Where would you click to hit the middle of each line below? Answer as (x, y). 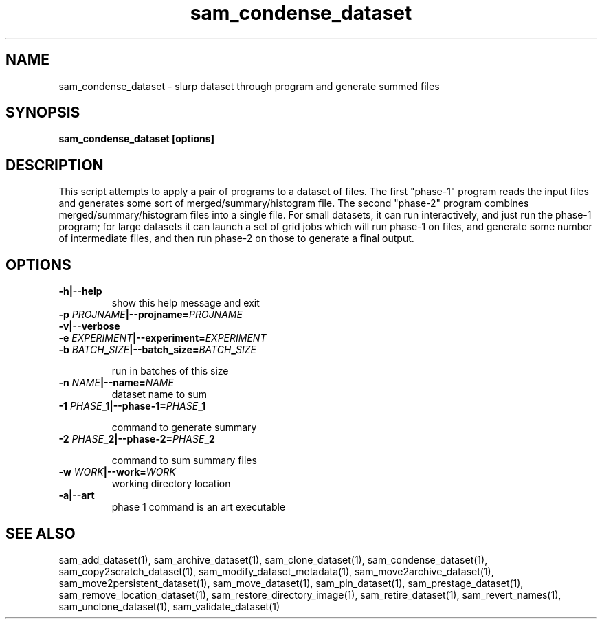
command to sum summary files (184, 460)
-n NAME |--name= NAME (116, 383)
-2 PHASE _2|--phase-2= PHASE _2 (137, 439)
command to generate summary (184, 427)
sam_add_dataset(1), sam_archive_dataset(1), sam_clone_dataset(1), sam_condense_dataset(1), (273, 559)
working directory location (171, 484)
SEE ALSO (41, 533)
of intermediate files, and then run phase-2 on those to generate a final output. (236, 238)
